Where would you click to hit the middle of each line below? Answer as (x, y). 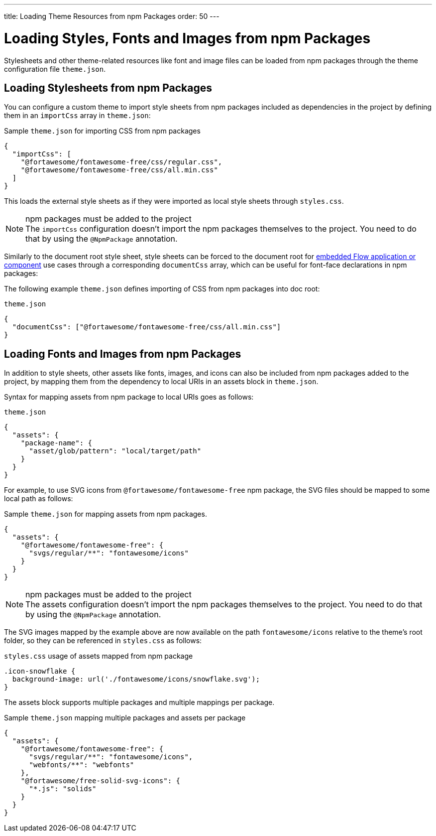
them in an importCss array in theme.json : (77, 116)
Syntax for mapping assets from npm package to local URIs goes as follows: (129, 397)
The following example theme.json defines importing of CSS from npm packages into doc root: (162, 289)
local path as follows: (39, 499)
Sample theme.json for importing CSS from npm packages (102, 131)
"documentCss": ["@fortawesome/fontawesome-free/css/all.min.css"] (147, 327)
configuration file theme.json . (55, 69)
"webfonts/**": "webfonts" (82, 765)
